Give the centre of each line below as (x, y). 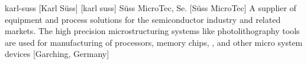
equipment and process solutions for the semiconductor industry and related (143, 19)
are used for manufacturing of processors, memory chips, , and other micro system (154, 42)
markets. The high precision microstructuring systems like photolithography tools (152, 31)
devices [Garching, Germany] (57, 54)
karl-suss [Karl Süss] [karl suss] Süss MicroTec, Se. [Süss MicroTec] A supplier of (151, 8)
